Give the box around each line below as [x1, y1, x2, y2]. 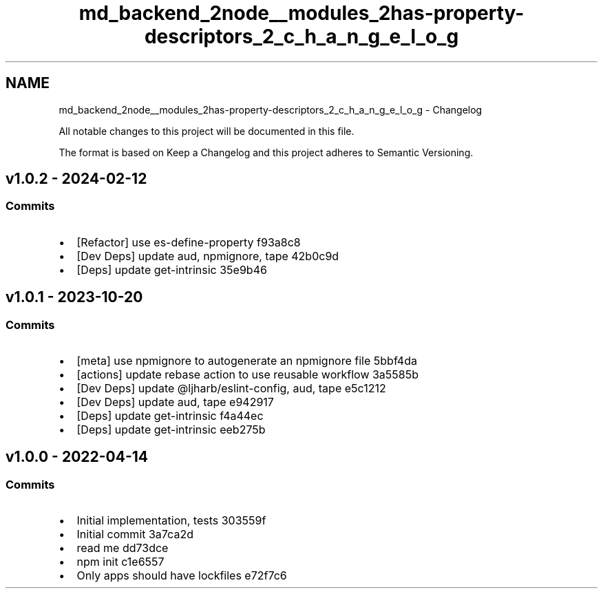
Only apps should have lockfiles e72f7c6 [76, 569, 287, 583]
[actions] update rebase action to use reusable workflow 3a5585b [76, 368, 419, 382]
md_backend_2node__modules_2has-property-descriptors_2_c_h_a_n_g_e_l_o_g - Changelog [59, 103, 483, 116]
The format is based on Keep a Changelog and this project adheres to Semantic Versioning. [59, 146, 474, 158]
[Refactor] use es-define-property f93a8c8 [76, 235, 301, 249]
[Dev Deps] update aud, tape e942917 [76, 395, 274, 410]
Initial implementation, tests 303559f [76, 513, 266, 528]
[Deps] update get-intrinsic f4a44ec [76, 409, 264, 423]
